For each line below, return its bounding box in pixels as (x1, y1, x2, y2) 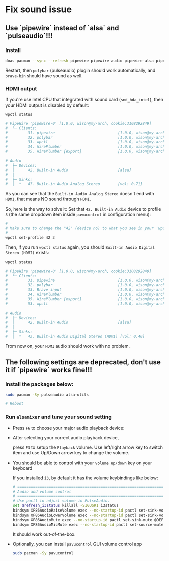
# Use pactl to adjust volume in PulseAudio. (12, 498, 110, 503)
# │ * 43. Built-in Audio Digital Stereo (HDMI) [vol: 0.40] (5, 334, 145, 339)
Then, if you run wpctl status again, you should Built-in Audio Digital (5, 244, 155, 250)
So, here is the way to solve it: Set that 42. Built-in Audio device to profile (5, 206, 161, 212)
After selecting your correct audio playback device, (12, 434, 119, 440)
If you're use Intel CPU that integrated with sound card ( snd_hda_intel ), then (5, 97, 163, 103)
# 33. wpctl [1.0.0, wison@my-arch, (5, 140, 167, 145)
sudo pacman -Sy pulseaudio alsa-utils (5, 392, 89, 397)
